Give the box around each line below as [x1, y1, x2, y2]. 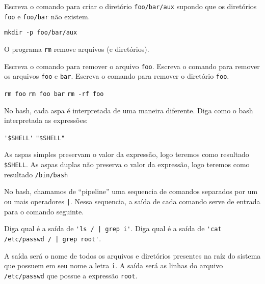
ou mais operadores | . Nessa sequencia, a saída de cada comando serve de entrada [4, 196, 260, 206]
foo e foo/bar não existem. [4, 11, 90, 21]
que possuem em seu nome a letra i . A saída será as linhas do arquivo [4, 260, 223, 271]
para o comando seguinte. [4, 206, 84, 216]
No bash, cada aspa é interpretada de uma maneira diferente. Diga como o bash [4, 105, 253, 115]
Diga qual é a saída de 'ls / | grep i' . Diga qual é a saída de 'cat [4, 223, 222, 234]
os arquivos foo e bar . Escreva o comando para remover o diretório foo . [4, 71, 229, 81]
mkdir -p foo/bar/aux [4, 29, 77, 37]
